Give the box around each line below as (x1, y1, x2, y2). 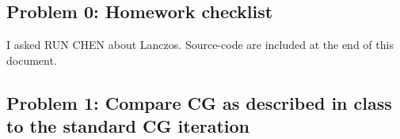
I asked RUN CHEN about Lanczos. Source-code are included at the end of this (6, 36, 394, 53)
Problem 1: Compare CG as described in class (6, 90, 392, 115)
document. (6, 51, 57, 68)
